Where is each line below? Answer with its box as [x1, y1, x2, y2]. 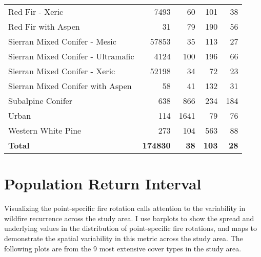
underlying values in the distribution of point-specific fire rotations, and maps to [4, 223, 257, 233]
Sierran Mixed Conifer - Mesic [8, 35, 116, 47]
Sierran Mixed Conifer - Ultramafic [8, 50, 134, 62]
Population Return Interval [4, 173, 202, 194]
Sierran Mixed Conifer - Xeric [8, 65, 115, 77]
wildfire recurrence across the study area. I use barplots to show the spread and [4, 212, 254, 223]
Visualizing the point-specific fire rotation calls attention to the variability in [4, 203, 246, 213]
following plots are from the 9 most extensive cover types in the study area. [4, 243, 242, 253]
